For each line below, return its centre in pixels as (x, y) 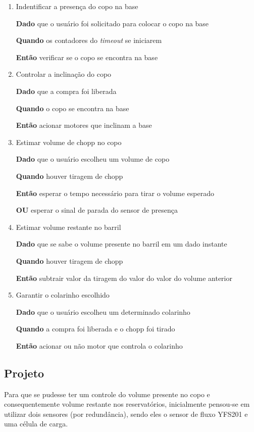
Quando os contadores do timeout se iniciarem (89, 40)
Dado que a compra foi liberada (66, 91)
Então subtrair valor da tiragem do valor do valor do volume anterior (124, 278)
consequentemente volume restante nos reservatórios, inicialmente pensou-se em (127, 404)
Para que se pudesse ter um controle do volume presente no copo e (107, 394)
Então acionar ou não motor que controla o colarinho (99, 345)
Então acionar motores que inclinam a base (84, 125)
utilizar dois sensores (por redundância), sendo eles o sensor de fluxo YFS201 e (126, 414)
